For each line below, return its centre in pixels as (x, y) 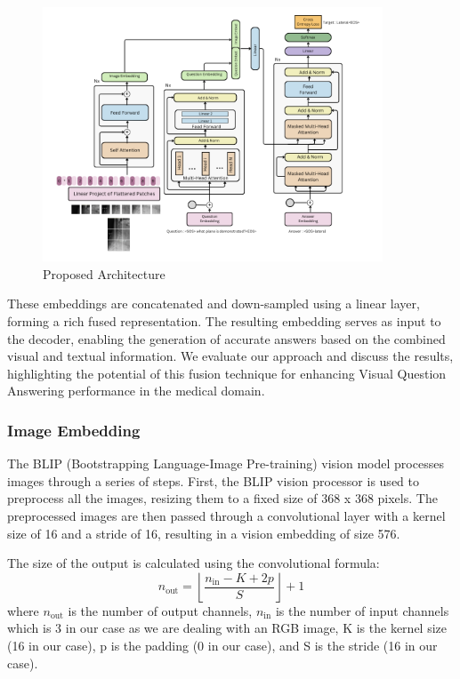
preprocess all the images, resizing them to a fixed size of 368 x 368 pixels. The (222, 498)
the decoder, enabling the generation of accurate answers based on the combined (226, 338)
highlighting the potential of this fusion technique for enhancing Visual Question (227, 373)
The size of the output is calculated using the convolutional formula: (194, 563)
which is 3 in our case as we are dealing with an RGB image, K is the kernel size (227, 628)
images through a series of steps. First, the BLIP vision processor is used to (213, 480)
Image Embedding (74, 430)
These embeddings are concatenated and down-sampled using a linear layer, (214, 304)
